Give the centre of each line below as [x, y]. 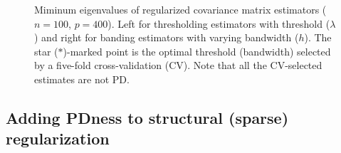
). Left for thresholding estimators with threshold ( [219, 23]
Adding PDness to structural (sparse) [147, 117]
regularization [58, 138]
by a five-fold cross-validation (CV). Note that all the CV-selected [178, 65]
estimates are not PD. [82, 79]
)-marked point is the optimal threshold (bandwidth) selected [197, 51]
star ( [46, 51]
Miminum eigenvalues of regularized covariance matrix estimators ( [180, 9]
